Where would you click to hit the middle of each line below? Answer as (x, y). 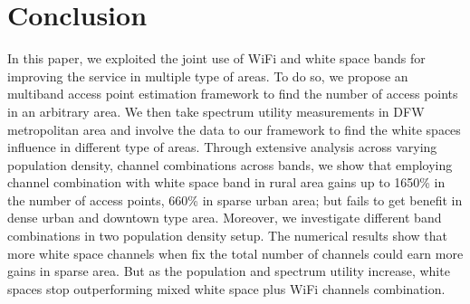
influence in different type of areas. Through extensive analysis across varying (222, 147)
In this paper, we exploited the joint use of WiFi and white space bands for (216, 58)
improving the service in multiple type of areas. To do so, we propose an (208, 76)
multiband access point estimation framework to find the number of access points (233, 94)
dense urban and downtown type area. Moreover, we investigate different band (225, 218)
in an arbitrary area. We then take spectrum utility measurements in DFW (216, 111)
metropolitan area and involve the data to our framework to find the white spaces (234, 129)
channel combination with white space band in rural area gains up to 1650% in (226, 182)
